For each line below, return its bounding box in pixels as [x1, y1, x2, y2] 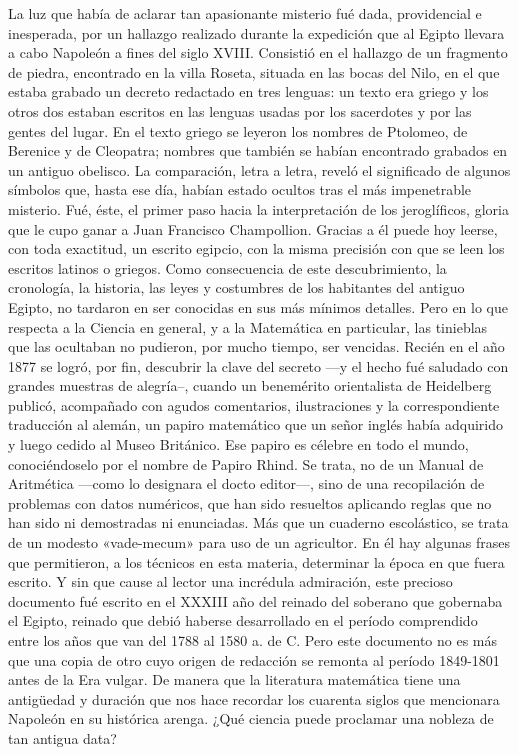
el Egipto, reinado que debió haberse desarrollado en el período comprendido [8, 610, 478, 631]
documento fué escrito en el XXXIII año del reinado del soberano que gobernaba [8, 590, 503, 611]
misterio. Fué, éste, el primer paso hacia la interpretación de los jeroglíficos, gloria [8, 198, 509, 219]
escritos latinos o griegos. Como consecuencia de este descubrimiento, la [8, 257, 447, 278]
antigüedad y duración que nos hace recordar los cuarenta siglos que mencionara [8, 688, 500, 709]
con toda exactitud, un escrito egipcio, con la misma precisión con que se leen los [8, 238, 505, 259]
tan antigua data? [8, 727, 117, 748]
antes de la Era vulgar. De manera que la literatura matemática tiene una [8, 669, 461, 690]
